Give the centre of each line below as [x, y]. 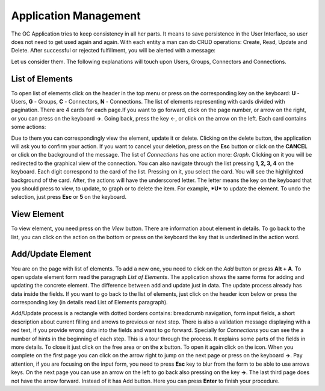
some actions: [29, 127]
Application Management [76, 16]
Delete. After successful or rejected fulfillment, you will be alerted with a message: [113, 51]
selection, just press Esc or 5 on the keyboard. [69, 197]
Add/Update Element [51, 254]
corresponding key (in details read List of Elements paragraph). [89, 302]
